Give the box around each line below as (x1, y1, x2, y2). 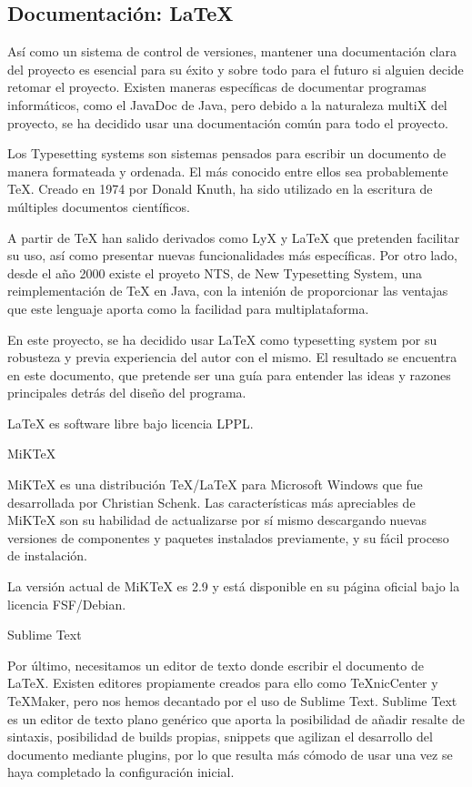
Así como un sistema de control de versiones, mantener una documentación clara (7, 42, 457, 61)
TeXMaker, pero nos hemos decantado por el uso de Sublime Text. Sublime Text (7, 691, 457, 711)
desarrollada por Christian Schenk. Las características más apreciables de (7, 492, 416, 511)
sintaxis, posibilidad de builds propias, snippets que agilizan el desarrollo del (7, 727, 433, 746)
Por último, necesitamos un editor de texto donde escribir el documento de (7, 655, 424, 674)
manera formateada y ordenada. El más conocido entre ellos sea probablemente (7, 161, 448, 180)
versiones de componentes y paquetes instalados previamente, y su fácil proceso (7, 528, 449, 547)
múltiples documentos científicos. (7, 197, 190, 216)
